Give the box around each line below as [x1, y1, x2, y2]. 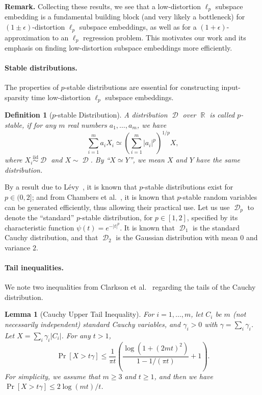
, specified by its [187, 212, 238, 223]
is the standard [193, 222, 240, 233]
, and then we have [154, 370, 213, 381]
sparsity [5, 91, 29, 102]
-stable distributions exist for [143, 181, 233, 192]
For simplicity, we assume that [5, 370, 100, 381]
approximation [5, 32, 50, 42]
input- [221, 82, 241, 92]
